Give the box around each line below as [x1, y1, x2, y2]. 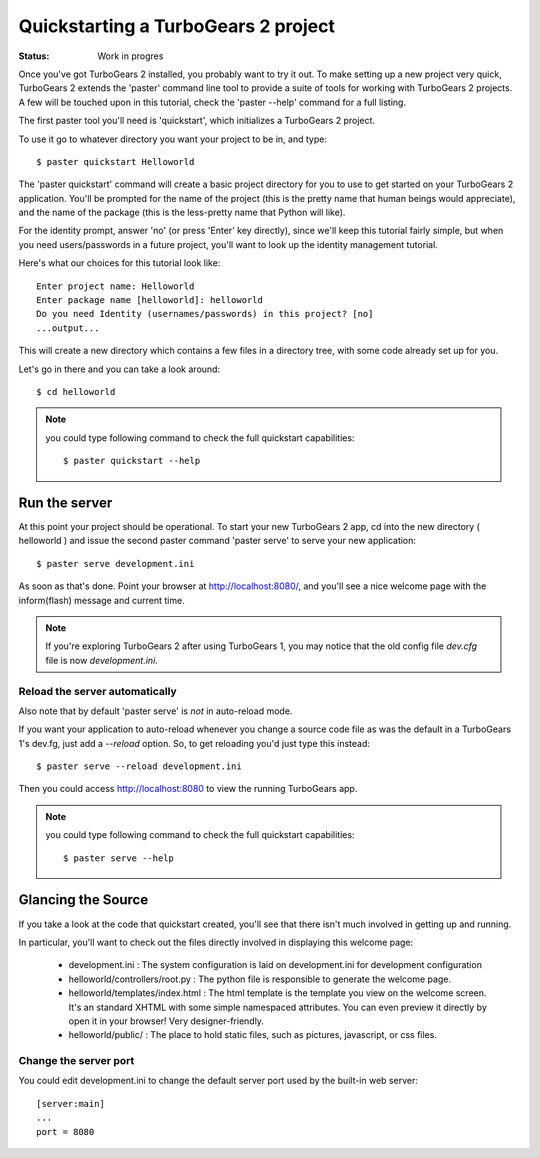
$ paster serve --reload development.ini [36, 761, 242, 772]
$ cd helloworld [36, 386, 116, 397]
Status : [18, 50, 50, 62]
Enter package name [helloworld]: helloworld [36, 295, 264, 306]
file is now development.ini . [45, 654, 159, 666]
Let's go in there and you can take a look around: [18, 363, 220, 375]
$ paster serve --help [63, 852, 175, 864]
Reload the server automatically [18, 684, 177, 698]
